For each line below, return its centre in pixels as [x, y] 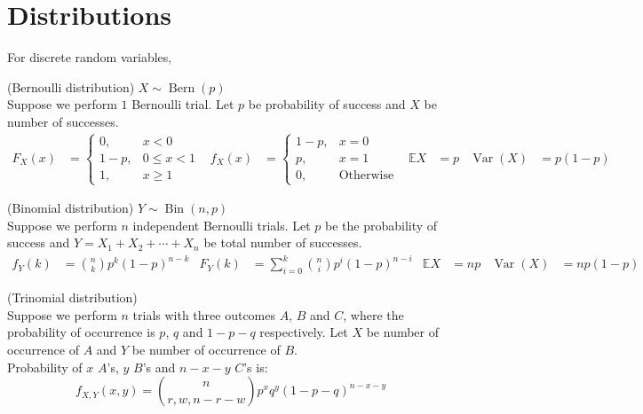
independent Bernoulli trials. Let [222, 225]
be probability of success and [327, 104]
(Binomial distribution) [71, 208]
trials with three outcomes [204, 314]
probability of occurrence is [81, 332]
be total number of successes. [283, 242]
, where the [373, 314]
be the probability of [381, 225]
